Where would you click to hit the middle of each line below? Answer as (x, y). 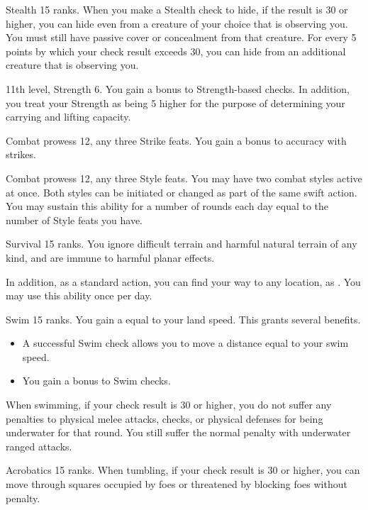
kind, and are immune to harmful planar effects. (110, 257)
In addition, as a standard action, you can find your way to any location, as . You (183, 281)
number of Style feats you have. (74, 220)
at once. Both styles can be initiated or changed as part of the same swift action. (182, 192)
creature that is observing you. (72, 65)
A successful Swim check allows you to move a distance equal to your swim (185, 343)
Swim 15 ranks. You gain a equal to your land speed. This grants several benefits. (183, 319)
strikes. (21, 154)
